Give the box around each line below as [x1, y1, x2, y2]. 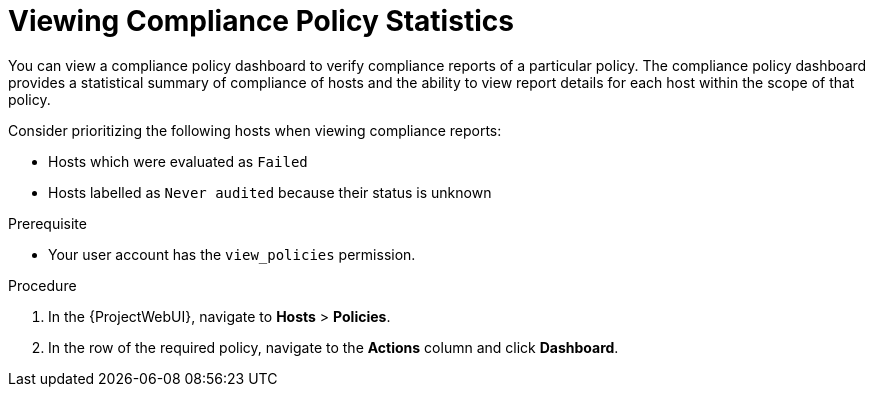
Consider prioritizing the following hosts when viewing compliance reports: [8, 121, 502, 139]
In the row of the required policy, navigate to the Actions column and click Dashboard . [48, 338, 619, 356]
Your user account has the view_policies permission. [48, 245, 416, 263]
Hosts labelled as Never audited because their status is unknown [48, 183, 492, 201]
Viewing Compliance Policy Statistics [8, 4, 514, 38]
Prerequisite [8, 214, 87, 232]
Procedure [8, 276, 77, 294]
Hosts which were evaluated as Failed [48, 152, 308, 170]
